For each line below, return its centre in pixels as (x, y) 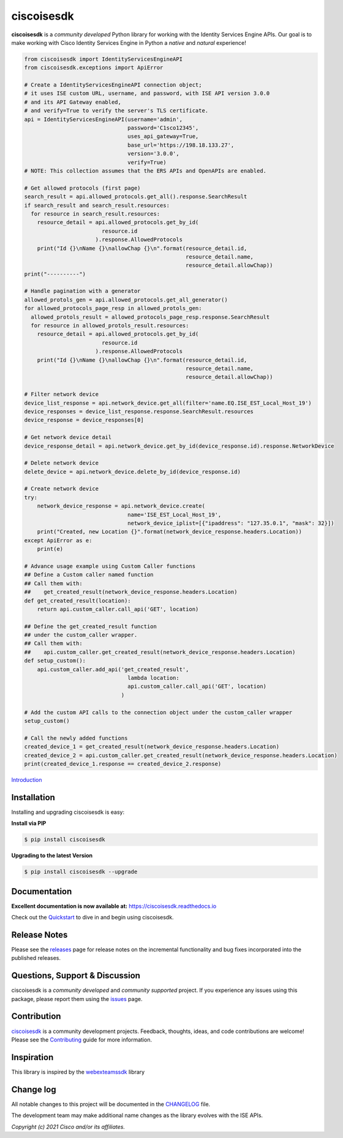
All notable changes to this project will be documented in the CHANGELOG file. (111, 1104)
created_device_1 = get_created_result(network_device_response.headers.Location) (152, 747)
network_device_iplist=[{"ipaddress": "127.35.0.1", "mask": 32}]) (231, 523)
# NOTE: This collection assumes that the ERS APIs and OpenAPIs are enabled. (145, 171)
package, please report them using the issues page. (77, 999)
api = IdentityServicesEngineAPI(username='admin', (104, 119)
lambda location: (154, 678)
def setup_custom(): (55, 661)
